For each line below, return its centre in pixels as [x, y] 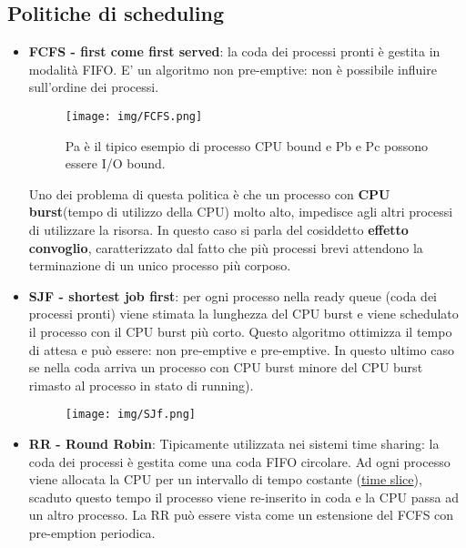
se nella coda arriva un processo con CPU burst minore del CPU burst [226, 367]
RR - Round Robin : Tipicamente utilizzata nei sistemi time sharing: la [234, 444]
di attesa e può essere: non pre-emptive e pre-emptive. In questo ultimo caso [241, 349]
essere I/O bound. [115, 163]
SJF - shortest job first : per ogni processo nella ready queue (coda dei [233, 295]
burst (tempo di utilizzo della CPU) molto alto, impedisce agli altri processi [241, 212]
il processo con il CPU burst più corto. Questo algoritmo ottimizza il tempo [240, 331]
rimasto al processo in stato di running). [141, 385]
